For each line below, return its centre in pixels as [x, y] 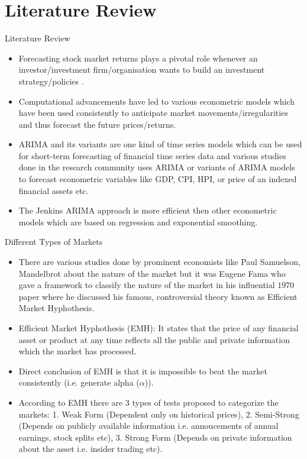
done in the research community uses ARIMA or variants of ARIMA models [157, 167]
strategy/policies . [51, 81]
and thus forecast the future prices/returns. [97, 124]
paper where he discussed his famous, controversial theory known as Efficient [158, 296]
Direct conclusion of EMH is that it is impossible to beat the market [143, 371]
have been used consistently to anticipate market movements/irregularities [153, 113]
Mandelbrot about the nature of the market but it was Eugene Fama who [152, 273]
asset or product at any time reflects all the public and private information [154, 339]
